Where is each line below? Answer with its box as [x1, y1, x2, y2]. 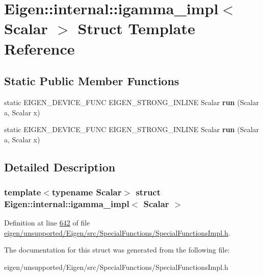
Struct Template [77, 18, 195, 39]
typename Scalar [51, 186, 122, 198]
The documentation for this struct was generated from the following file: [4, 244, 230, 255]
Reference [4, 38, 75, 59]
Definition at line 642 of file [4, 217, 90, 228]
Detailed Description [4, 159, 116, 174]
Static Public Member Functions [4, 73, 179, 89]
